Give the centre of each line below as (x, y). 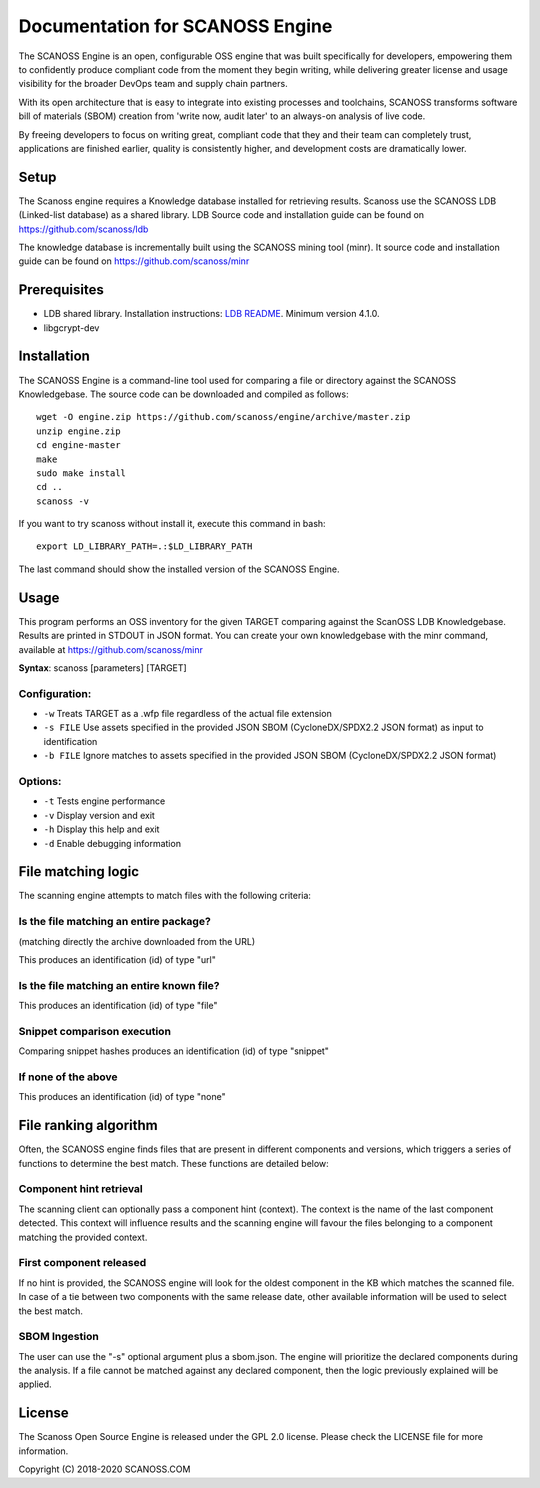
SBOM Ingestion (58, 1337)
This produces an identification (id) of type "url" (117, 959)
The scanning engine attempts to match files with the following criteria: (165, 896)
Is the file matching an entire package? (115, 922)
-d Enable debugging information (112, 843)
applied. (35, 1384)
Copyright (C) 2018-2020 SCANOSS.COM (104, 1469)
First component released (82, 1263)
